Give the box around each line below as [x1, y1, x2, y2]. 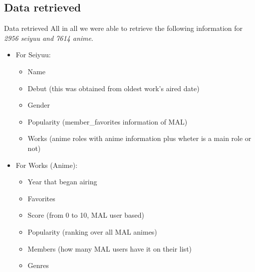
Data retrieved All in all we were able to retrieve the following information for [4, 23, 243, 33]
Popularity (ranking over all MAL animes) [27, 226, 157, 237]
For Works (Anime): [15, 159, 78, 170]
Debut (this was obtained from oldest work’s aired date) [27, 83, 200, 93]
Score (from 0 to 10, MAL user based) [27, 210, 144, 220]
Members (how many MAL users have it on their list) [27, 243, 192, 254]
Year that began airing [27, 176, 97, 187]
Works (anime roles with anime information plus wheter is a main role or [27, 133, 252, 143]
